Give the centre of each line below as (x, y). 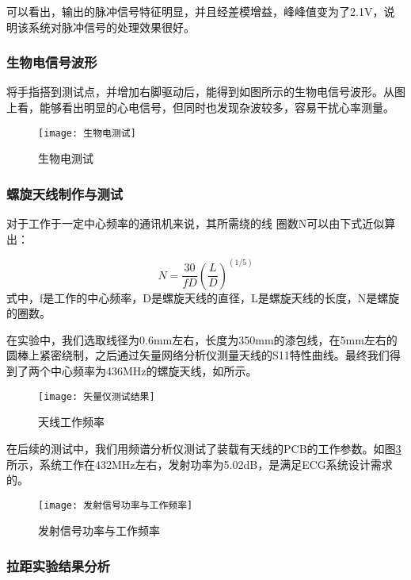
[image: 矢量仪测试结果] (97, 396)
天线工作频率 (71, 422)
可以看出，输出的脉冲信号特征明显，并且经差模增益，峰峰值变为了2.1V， (195, 11)
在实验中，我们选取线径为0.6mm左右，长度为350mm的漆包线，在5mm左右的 (202, 339)
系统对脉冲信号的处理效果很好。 (111, 27)
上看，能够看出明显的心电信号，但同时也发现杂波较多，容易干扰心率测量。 (200, 107)
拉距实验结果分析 (58, 565)
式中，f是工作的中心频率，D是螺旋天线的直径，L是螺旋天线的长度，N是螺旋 (203, 297)
